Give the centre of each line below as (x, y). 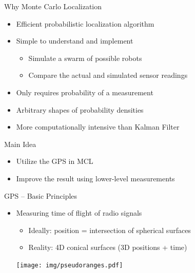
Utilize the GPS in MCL (55, 161)
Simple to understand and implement (75, 41)
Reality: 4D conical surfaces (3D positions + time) (108, 247)
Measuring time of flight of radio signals (79, 213)
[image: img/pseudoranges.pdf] (70, 265)
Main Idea (20, 144)
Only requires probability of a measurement (85, 92)
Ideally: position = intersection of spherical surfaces (110, 230)
